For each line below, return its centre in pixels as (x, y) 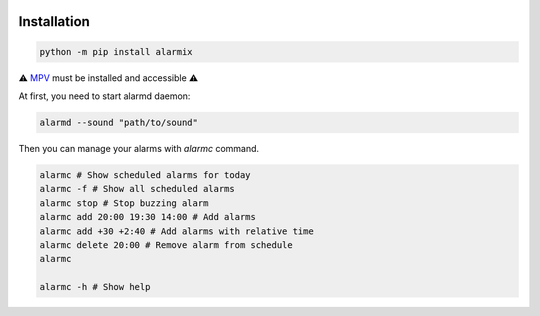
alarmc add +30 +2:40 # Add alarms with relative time (176, 231)
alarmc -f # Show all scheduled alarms (137, 189)
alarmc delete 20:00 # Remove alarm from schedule (166, 244)
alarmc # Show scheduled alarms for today (145, 174)
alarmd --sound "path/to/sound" (119, 122)
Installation (54, 21)
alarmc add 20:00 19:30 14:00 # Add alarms (148, 217)
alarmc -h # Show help (95, 287)
